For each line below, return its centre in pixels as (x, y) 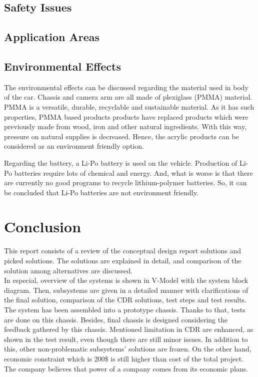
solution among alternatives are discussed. (68, 270)
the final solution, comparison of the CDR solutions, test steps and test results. (125, 300)
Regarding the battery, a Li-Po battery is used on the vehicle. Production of (121, 162)
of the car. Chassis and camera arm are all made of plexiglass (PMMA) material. (128, 97)
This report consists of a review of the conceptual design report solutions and (123, 251)
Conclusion (43, 227)
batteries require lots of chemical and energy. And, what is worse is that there (133, 172)
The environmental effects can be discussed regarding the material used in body (126, 87)
